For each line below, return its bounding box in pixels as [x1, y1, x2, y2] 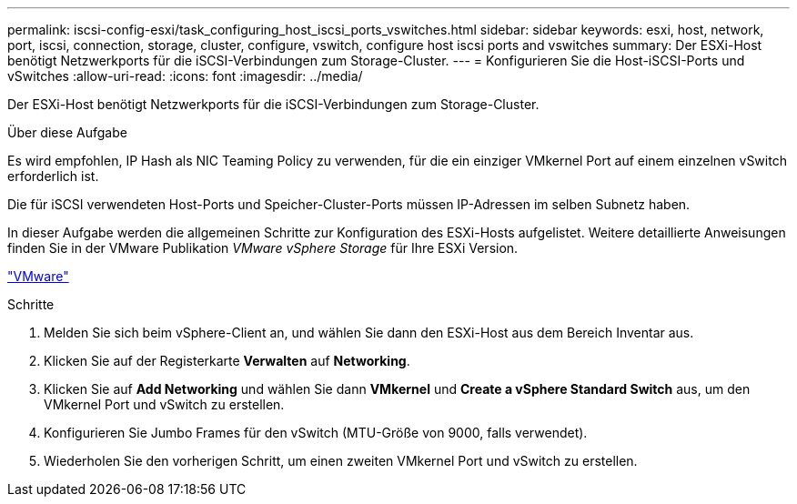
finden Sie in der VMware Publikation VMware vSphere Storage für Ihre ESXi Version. [7, 240, 519, 256]
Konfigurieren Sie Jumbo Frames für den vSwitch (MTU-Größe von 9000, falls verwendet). [44, 425, 588, 440]
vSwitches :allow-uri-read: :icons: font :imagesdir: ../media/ [7, 68, 363, 84]
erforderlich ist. [7, 168, 99, 184]
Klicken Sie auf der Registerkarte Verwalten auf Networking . [44, 353, 410, 368]
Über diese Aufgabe [7, 125, 127, 140]
